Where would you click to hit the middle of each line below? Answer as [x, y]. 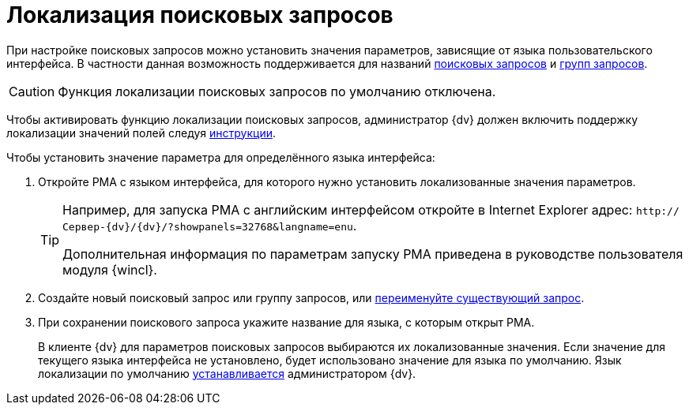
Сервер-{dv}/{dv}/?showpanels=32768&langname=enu [208, 226]
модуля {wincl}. [110, 269]
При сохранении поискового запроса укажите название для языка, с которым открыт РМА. [286, 322]
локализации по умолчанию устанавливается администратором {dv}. [227, 373]
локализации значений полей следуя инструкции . [141, 133]
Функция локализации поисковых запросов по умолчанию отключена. [277, 91]
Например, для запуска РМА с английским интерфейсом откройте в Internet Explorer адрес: [348, 209]
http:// [657, 211]
